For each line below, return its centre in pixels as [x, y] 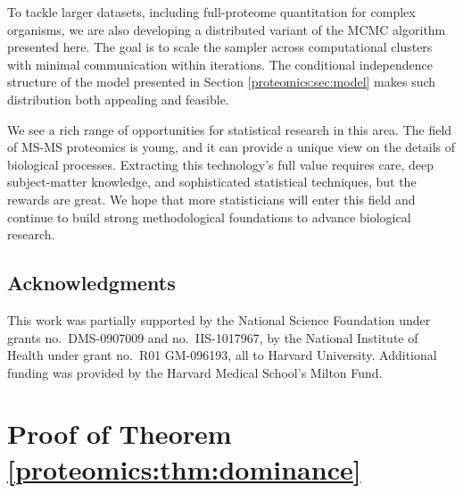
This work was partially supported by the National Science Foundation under [219, 319]
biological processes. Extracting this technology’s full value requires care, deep [221, 164]
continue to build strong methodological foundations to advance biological [209, 217]
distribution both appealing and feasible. [118, 99]
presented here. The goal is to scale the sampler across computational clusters [220, 47]
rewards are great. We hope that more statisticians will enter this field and [211, 199]
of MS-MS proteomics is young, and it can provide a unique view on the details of [231, 147]
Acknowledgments [91, 283]
